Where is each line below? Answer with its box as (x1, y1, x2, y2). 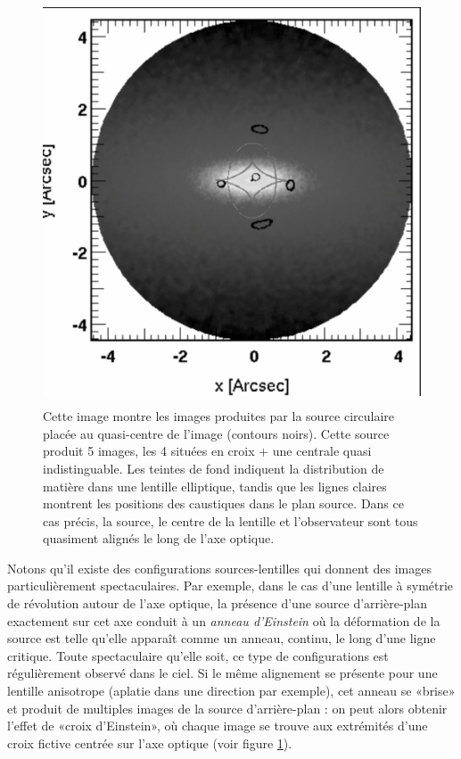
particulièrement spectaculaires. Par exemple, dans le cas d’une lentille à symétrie (7, 576, 454, 595)
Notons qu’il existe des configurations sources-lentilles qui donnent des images (7, 558, 432, 577)
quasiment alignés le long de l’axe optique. (43, 529, 275, 548)
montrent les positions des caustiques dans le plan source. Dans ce (43, 494, 404, 513)
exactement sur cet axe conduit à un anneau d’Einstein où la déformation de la (7, 611, 440, 630)
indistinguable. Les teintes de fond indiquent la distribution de (43, 458, 384, 477)
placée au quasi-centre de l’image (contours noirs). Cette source (43, 424, 390, 442)
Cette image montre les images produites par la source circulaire (43, 407, 395, 425)
